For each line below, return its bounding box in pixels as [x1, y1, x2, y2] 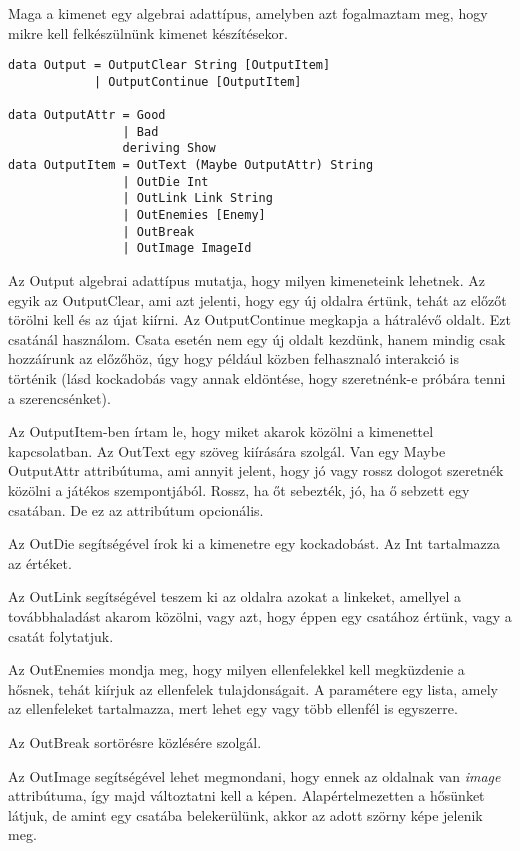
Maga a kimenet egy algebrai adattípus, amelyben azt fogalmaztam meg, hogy [8, 3, 488, 23]
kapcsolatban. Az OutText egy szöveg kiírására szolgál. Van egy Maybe [8, 440, 446, 461]
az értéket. [8, 552, 72, 573]
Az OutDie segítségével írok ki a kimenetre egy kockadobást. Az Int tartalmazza [8, 533, 501, 554]
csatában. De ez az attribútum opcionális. [8, 499, 264, 520]
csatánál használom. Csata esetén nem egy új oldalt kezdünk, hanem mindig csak [8, 328, 506, 349]
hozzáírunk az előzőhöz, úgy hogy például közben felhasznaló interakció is [8, 348, 459, 369]
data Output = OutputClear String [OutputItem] [8, 58, 331, 73]
